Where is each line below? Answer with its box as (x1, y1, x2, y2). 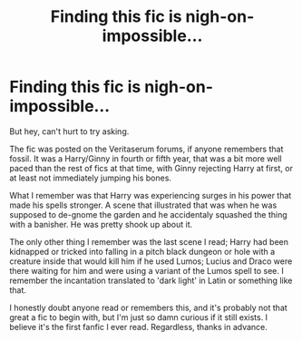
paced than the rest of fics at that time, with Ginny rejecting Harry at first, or (9, 162, 293, 173)
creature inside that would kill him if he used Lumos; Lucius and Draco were (9, 256, 293, 267)
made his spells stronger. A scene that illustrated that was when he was (9, 200, 278, 210)
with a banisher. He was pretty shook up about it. (9, 219, 193, 229)
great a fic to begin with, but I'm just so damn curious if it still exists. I (9, 311, 268, 323)
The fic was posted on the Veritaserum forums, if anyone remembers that (9, 143, 284, 154)
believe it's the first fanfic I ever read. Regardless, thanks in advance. (9, 321, 268, 332)
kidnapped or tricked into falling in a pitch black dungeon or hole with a (9, 246, 276, 257)
